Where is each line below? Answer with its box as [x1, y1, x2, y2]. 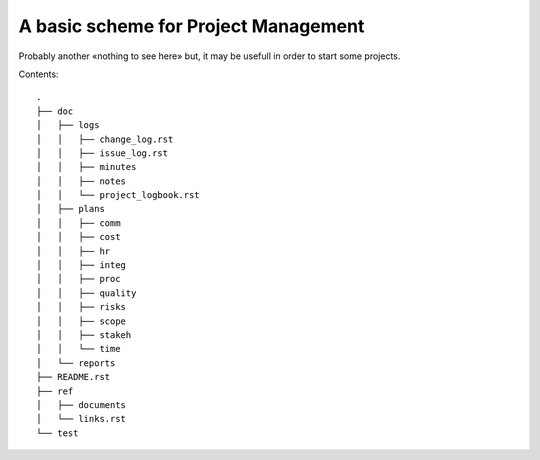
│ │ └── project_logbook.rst [36, 190, 200, 201]
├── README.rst [36, 371, 111, 383]
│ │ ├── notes [36, 175, 127, 187]
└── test [36, 427, 79, 439]
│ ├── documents [36, 399, 127, 410]
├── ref [36, 385, 74, 397]
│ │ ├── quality [36, 287, 137, 299]
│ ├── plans [36, 203, 105, 215]
